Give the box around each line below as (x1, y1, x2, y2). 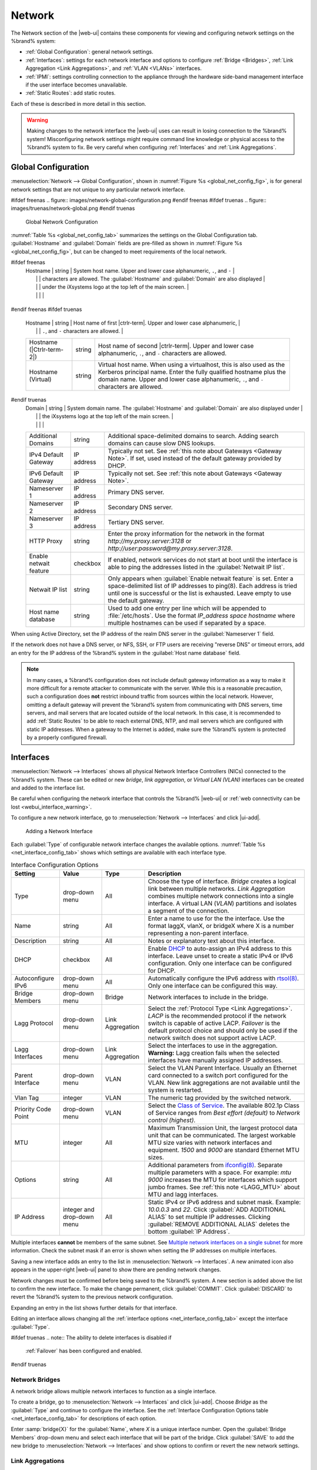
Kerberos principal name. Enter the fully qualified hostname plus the (97, 368, 286, 376)
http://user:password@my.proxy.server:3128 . (107, 544, 233, 552)
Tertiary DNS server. (107, 518, 164, 526)
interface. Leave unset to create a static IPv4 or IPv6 (147, 952, 294, 960)
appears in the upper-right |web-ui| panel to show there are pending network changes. (11, 1266, 221, 1273)
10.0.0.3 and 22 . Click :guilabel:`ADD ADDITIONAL (147, 1205, 286, 1214)
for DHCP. (147, 967, 176, 975)
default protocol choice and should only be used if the (147, 1027, 298, 1035)
